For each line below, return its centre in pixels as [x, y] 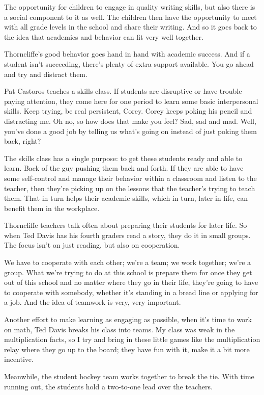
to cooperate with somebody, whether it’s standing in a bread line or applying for [131, 292]
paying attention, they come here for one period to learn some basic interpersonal [131, 101]
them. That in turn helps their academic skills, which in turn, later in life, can [126, 198]
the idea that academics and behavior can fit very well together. [104, 36]
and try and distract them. [46, 74]
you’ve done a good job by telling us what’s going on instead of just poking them [130, 131]
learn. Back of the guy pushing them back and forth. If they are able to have [124, 168]
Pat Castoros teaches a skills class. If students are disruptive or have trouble [123, 91]
